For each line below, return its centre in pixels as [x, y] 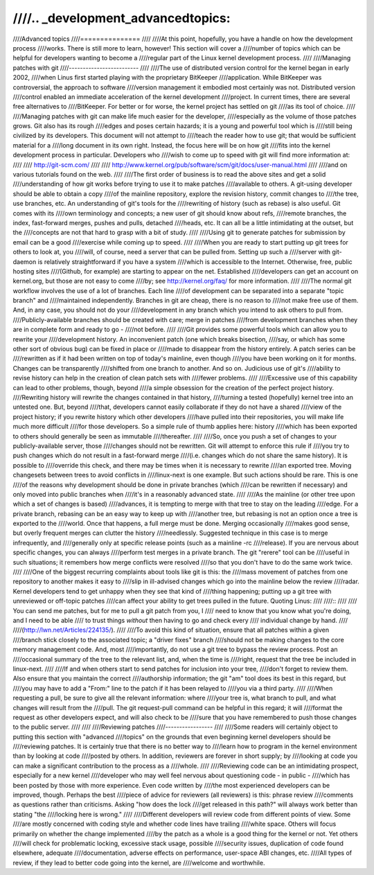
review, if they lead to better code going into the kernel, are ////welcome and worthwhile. [139, 863]
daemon [25, 262]
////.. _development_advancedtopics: [122, 18]
